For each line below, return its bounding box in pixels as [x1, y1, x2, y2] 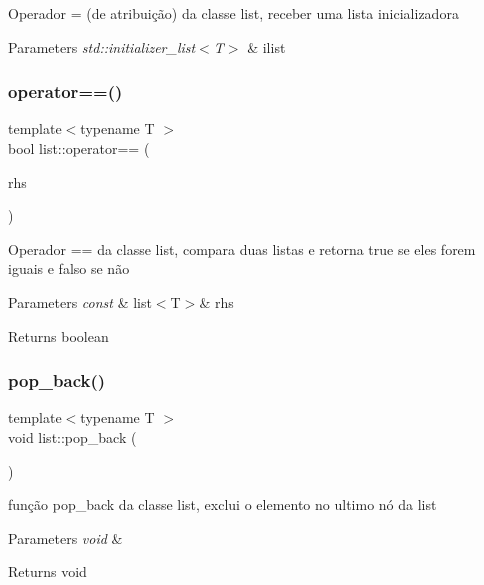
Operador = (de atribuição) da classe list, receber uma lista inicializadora [8, 3, 459, 23]
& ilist [247, 36, 286, 57]
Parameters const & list [8, 291, 152, 312]
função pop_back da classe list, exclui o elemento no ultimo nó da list [8, 494, 437, 515]
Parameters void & [8, 527, 123, 548]
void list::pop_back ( [8, 426, 137, 447]
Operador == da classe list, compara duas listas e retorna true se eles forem [8, 238, 476, 259]
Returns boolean [8, 325, 109, 346]
